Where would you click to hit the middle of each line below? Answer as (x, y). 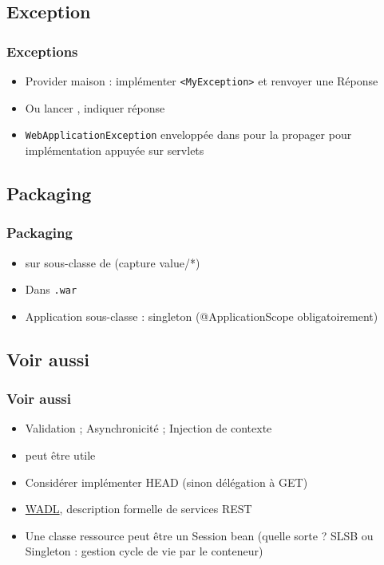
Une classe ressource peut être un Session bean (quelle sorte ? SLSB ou (199, 535)
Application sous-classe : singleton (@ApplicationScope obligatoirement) (202, 316)
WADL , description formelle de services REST (139, 509)
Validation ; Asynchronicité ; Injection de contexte (148, 428)
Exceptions (42, 51)
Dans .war (51, 289)
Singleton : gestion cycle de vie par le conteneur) (144, 551)
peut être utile (60, 454)
